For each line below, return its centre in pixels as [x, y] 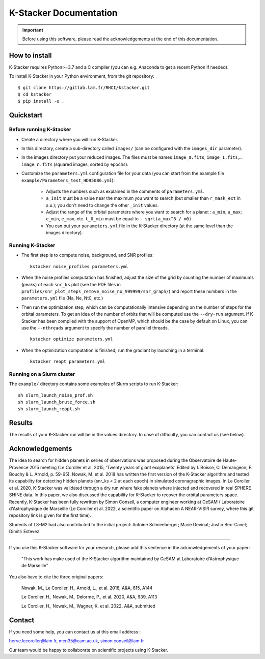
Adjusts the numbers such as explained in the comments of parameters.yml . [125, 191]
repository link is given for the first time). [50, 515]
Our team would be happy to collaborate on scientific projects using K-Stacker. [89, 650]
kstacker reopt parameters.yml [68, 362]
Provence [19, 467]
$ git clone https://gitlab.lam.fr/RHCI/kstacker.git [84, 88]
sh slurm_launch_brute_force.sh [57, 402]
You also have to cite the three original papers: [56, 577]
